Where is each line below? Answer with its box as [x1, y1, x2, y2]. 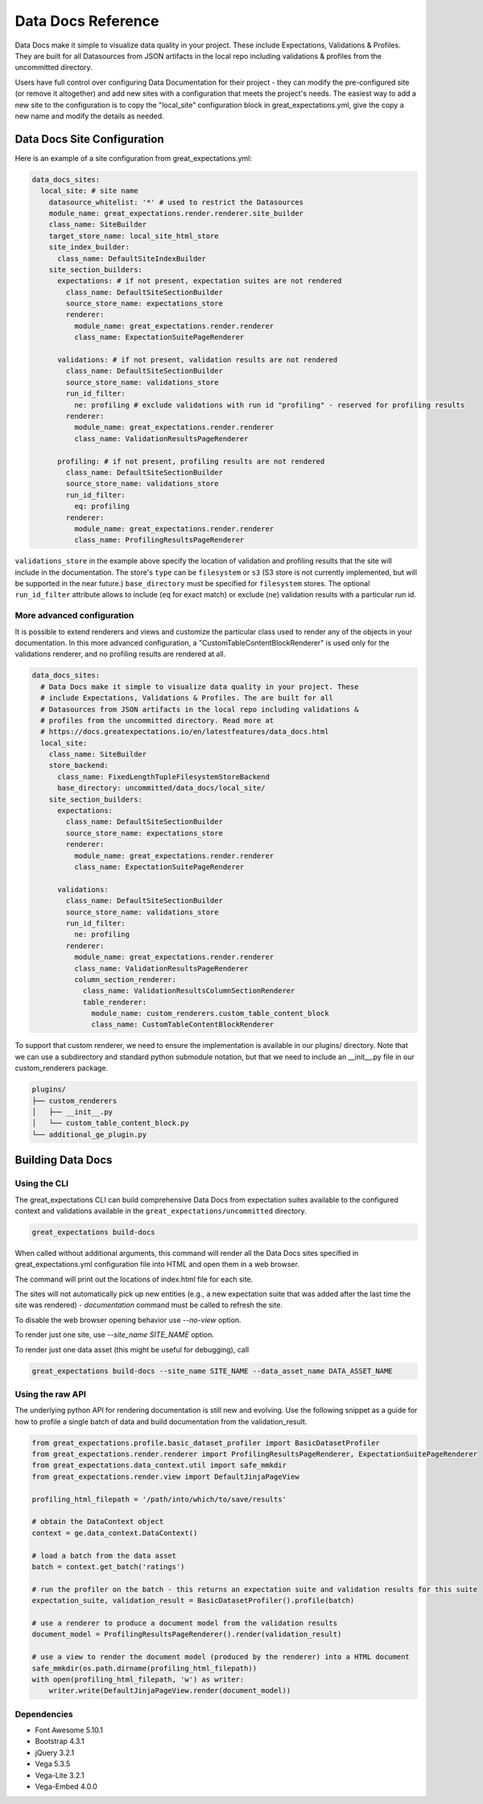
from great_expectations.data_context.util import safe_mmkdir [31, 1461, 287, 1470]
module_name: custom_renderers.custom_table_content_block [91, 1009, 329, 1018]
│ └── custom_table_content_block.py [31, 1119, 189, 1128]
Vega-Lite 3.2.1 [35, 1770, 85, 1780]
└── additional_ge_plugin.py [31, 1129, 147, 1139]
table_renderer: [82, 997, 147, 1006]
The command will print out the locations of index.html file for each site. [14, 1274, 254, 1284]
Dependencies [14, 1708, 74, 1719]
